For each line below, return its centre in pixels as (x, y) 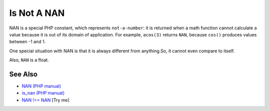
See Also (23, 74)
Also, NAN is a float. (29, 60)
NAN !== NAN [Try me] (46, 100)
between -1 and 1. (27, 42)
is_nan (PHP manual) (43, 93)
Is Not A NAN (37, 13)
